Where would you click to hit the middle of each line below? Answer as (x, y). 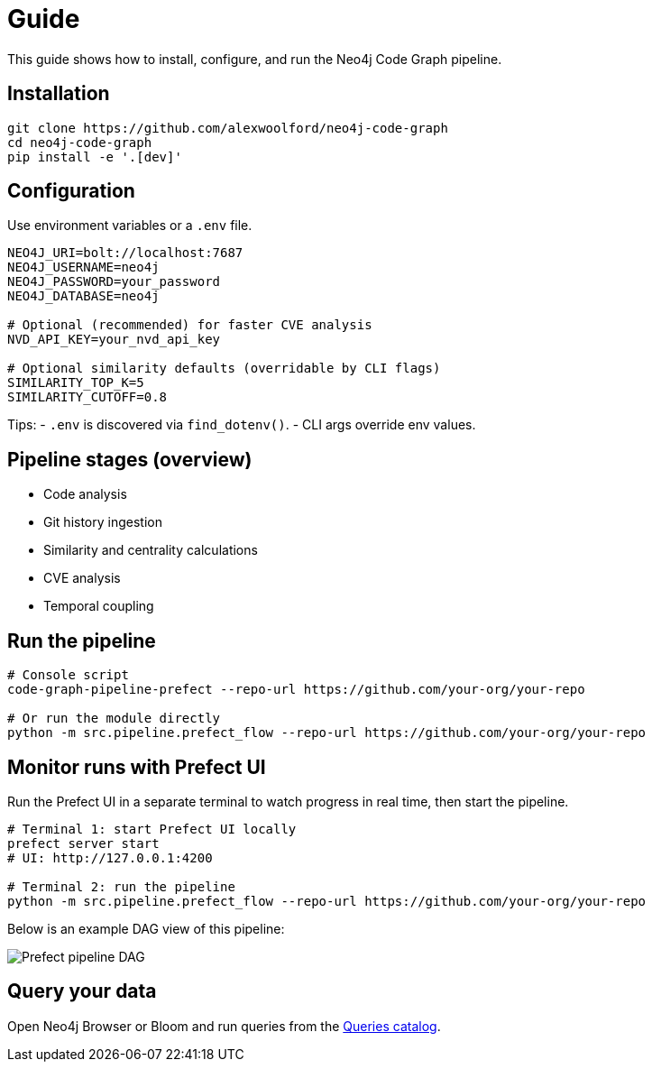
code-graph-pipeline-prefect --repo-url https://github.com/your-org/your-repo (296, 690)
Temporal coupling (99, 606)
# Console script (68, 675)
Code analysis (85, 494)
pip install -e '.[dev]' (95, 157)
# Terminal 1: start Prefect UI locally (152, 829)
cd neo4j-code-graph (80, 142)
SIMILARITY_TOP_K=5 (76, 383)
